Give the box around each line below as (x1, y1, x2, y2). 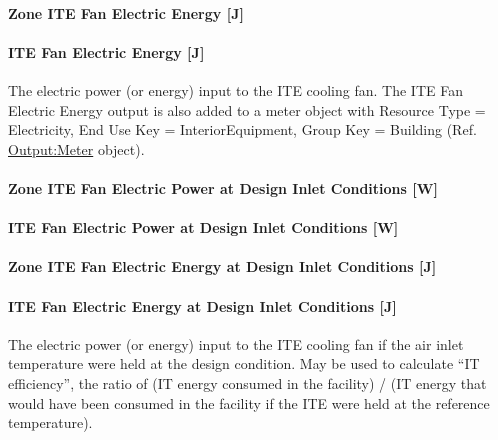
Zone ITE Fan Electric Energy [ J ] (8, 2, 244, 23)
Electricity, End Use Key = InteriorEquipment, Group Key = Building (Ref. (8, 119, 477, 140)
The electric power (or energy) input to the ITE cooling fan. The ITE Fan (8, 79, 463, 100)
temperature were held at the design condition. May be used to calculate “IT (8, 353, 480, 374)
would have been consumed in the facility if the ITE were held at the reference (8, 392, 490, 413)
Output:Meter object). (8, 138, 145, 159)
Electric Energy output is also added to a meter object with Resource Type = (8, 99, 486, 120)
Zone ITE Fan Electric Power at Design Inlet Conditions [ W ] (8, 177, 438, 198)
